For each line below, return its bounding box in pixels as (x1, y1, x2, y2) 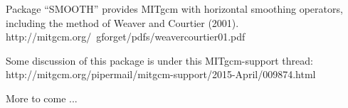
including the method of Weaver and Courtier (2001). (6, 15, 239, 30)
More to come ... (6, 90, 78, 105)
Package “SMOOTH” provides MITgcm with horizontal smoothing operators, (6, 1, 343, 16)
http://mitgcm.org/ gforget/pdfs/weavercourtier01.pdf (6, 29, 246, 44)
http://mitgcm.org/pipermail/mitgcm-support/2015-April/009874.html (6, 67, 316, 82)
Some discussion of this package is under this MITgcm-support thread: (6, 53, 313, 67)
